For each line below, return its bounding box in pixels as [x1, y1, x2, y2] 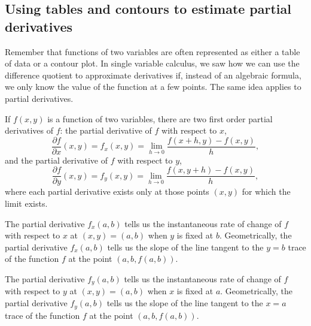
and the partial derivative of [5, 153, 108, 166]
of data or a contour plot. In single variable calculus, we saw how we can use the [5, 57, 300, 70]
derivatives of [5, 124, 54, 137]
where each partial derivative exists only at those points [5, 185, 209, 198]
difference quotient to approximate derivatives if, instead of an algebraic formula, [5, 68, 301, 81]
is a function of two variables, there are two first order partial [47, 112, 273, 125]
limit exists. [5, 197, 48, 210]
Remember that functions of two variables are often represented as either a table [5, 45, 300, 58]
